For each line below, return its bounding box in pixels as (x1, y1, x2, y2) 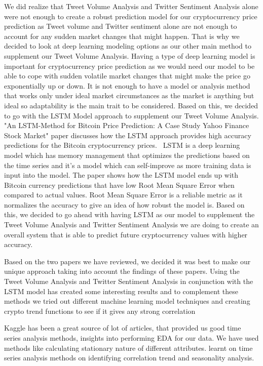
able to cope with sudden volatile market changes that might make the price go (4, 70, 250, 81)
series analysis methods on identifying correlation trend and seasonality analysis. (4, 352, 254, 363)
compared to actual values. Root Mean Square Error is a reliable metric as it (4, 189, 243, 200)
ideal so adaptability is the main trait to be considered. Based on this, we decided (4, 100, 258, 110)
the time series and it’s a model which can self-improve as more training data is (4, 159, 251, 170)
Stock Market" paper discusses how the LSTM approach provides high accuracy (4, 130, 251, 140)
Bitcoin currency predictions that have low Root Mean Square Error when (4, 179, 235, 190)
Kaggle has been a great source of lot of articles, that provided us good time (4, 322, 241, 333)
